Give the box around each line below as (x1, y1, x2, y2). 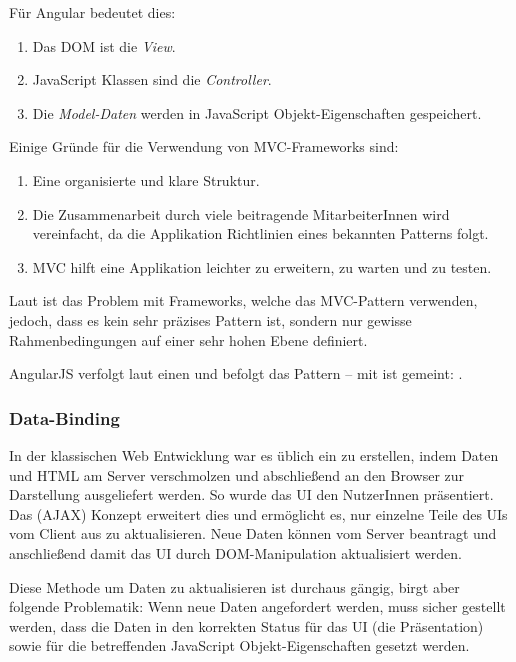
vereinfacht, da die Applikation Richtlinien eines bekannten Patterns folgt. (32, 223, 489, 244)
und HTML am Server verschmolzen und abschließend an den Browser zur (9, 464, 465, 485)
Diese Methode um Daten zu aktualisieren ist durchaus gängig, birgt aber (9, 576, 460, 597)
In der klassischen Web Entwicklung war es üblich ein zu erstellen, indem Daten (9, 444, 499, 465)
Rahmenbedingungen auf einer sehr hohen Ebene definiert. (9, 329, 368, 350)
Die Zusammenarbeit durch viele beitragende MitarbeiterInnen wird (32, 203, 450, 224)
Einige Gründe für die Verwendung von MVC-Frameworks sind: (9, 136, 399, 157)
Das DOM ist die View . (32, 35, 176, 56)
